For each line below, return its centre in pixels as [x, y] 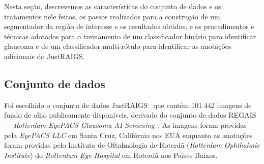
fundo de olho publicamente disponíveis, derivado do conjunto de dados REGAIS [130, 115]
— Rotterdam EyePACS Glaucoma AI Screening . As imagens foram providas [125, 125]
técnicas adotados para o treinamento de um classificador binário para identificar [130, 36]
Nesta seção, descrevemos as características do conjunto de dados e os [113, 6]
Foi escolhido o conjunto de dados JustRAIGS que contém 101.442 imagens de [128, 105]
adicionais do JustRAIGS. [45, 56]
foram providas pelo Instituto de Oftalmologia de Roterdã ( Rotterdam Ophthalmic [132, 145]
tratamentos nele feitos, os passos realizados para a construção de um [112, 16]
